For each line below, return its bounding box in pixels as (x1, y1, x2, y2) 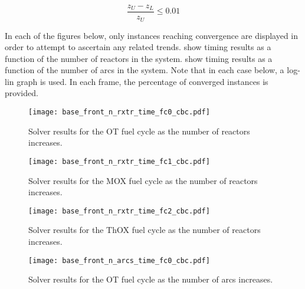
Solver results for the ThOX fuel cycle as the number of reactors (28, 224, 261, 236)
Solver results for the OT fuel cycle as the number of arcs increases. (28, 273, 273, 285)
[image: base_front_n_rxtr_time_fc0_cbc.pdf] (28, 108, 210, 117)
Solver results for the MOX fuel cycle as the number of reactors (28, 174, 258, 186)
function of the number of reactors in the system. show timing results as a (5, 52, 273, 64)
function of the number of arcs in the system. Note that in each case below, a (5, 64, 284, 76)
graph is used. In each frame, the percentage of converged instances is (17, 75, 268, 87)
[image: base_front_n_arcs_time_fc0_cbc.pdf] (28, 256, 210, 265)
